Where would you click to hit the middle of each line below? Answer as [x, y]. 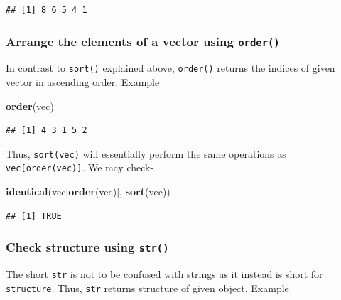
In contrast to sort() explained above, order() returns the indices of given [170, 68]
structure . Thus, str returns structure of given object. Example [147, 288]
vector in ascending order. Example [83, 82]
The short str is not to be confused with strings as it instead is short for [164, 274]
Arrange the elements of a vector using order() [143, 41]
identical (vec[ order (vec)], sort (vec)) [88, 192]
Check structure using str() [87, 247]
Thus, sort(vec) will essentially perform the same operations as [146, 153]
